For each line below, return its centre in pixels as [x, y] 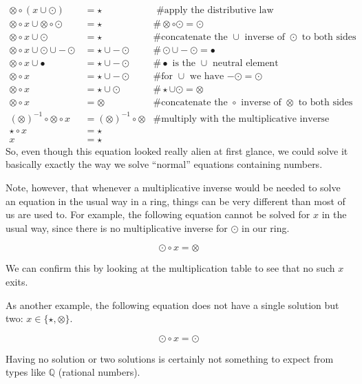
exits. [17, 281]
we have [207, 77]
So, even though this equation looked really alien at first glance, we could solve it [177, 150]
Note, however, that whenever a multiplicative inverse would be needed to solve [173, 188]
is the [184, 64]
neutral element [245, 64]
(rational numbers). [99, 372]
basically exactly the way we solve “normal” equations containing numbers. [164, 164]
